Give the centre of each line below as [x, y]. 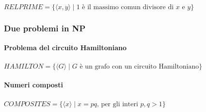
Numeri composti [33, 85]
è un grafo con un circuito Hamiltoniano [139, 67]
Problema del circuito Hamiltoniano [65, 48]
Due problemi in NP [45, 28]
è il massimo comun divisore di [128, 7]
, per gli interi [118, 104]
